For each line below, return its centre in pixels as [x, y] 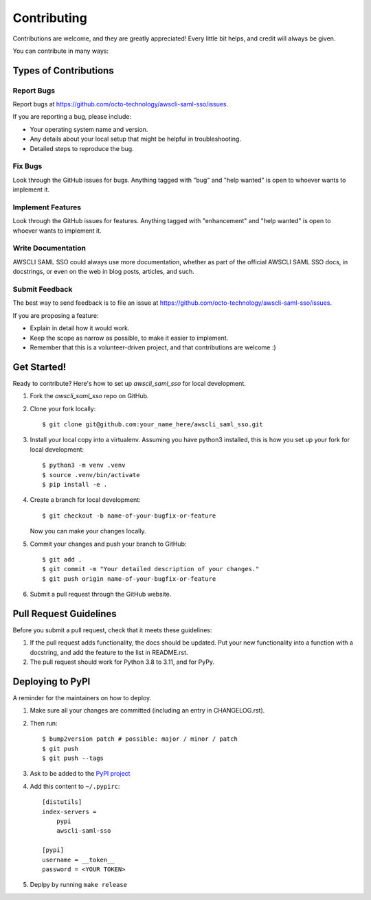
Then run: [44, 723]
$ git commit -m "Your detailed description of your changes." [151, 569]
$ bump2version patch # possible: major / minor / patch [140, 739]
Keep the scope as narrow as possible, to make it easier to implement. [129, 338]
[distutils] [62, 802]
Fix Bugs [27, 166]
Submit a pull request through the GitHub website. [101, 595]
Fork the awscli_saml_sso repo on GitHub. [89, 396]
